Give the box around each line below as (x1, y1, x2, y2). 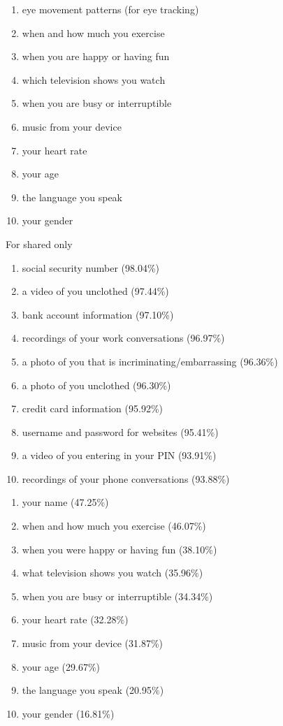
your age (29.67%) (22, 659, 101, 674)
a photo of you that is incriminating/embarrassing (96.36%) (22, 354, 278, 368)
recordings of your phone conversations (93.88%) (22, 471, 230, 486)
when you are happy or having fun (22, 49, 170, 64)
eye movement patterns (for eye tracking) (22, 2, 199, 16)
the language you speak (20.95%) (22, 683, 164, 697)
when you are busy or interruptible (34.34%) (22, 588, 213, 603)
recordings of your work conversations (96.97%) (22, 331, 225, 345)
